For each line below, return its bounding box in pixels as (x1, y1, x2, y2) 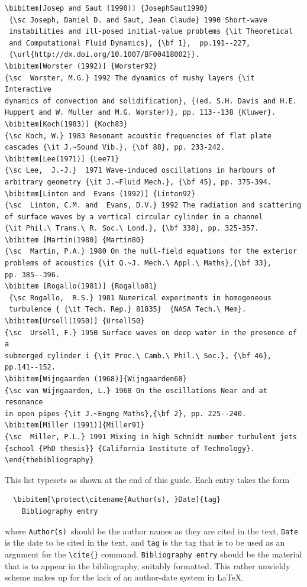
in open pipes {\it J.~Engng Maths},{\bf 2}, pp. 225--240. (5, 409, 247, 418)
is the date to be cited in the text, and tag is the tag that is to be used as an (5, 536, 285, 549)
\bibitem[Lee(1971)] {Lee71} (5, 154, 119, 163)
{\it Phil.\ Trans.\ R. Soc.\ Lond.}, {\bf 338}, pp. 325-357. (5, 224, 259, 233)
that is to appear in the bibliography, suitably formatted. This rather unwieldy (5, 559, 290, 572)
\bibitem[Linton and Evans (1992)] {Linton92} (5, 189, 196, 198)
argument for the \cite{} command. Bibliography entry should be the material (5, 547, 302, 560)
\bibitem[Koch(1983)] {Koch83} (5, 119, 128, 128)
